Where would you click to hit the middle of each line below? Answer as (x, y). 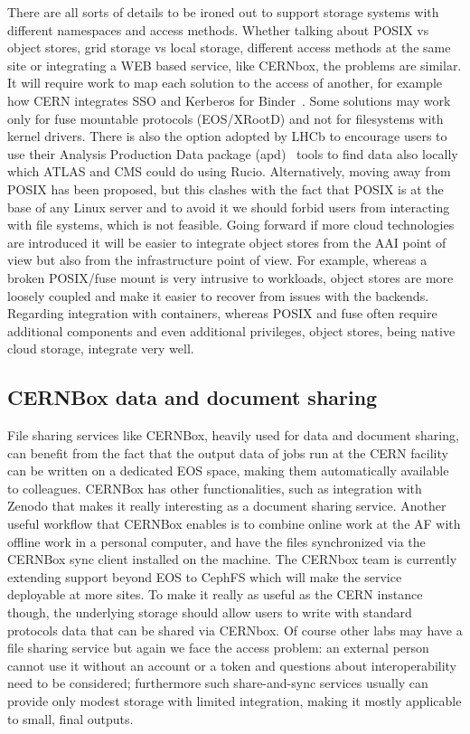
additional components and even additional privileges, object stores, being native (231, 330)
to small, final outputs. (70, 718)
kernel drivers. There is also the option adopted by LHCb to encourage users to (227, 136)
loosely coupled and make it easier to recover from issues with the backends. (218, 295)
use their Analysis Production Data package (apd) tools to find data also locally (233, 153)
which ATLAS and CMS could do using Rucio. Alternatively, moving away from (229, 171)
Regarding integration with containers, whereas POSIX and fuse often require (222, 313)
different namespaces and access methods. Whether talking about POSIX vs (218, 29)
